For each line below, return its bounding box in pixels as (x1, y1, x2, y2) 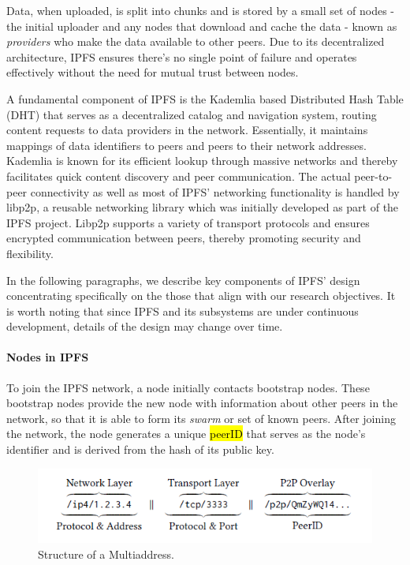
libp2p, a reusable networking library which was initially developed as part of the (6, 199, 399, 215)
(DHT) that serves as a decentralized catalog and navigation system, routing (6, 106, 377, 122)
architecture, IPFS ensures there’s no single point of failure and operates (6, 48, 357, 65)
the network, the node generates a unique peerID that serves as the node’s (6, 425, 366, 442)
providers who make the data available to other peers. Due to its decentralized (6, 33, 385, 50)
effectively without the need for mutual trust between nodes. (6, 64, 299, 80)
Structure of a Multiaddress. (38, 545, 174, 562)
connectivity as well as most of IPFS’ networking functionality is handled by (30, 183, 400, 200)
